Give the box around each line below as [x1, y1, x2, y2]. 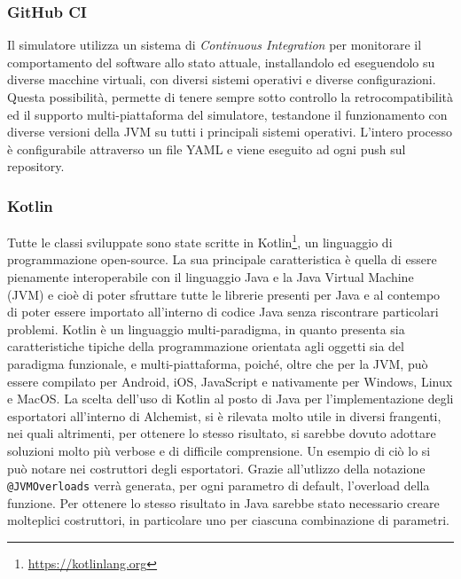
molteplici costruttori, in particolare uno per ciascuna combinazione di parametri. [7, 511, 450, 529]
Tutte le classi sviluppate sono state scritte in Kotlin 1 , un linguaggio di [7, 231, 393, 251]
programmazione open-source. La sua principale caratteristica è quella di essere [7, 250, 437, 269]
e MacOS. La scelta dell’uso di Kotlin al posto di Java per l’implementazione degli [7, 389, 454, 408]
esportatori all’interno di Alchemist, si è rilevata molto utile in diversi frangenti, [7, 406, 441, 425]
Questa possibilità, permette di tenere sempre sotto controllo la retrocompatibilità [7, 88, 454, 106]
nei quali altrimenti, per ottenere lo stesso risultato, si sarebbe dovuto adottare [7, 424, 436, 442]
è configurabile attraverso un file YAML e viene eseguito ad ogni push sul [7, 139, 406, 158]
